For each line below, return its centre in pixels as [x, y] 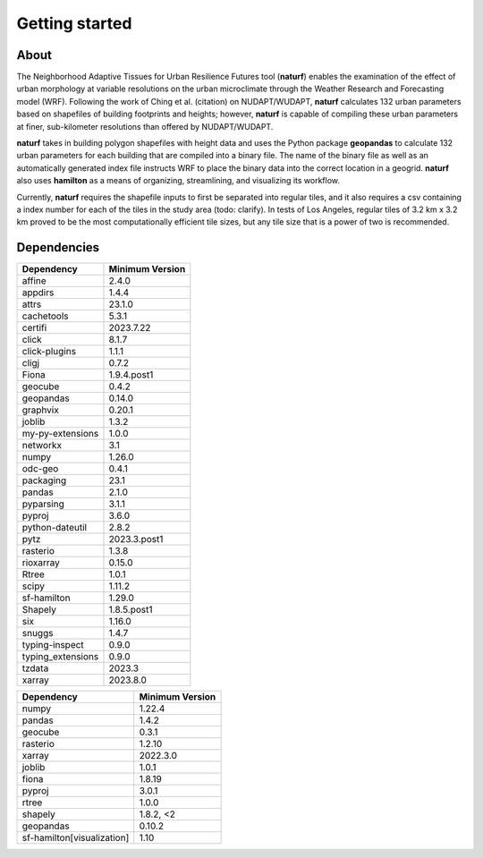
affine [34, 281]
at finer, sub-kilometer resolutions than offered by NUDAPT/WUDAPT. [145, 126]
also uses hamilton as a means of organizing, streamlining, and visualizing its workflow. [178, 181]
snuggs [38, 633]
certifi [34, 328]
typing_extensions [60, 657]
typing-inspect [53, 645]
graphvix [41, 410]
